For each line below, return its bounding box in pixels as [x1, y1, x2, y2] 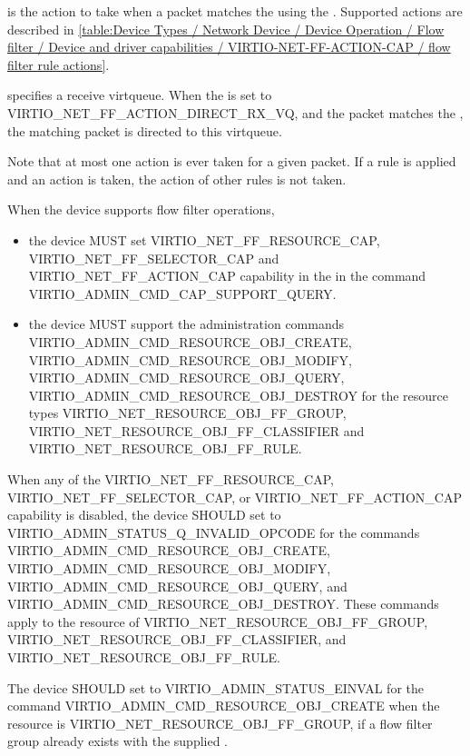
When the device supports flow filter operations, [7, 200, 275, 219]
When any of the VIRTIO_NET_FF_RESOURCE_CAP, [7, 470, 334, 489]
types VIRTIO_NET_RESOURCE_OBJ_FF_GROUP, [28, 403, 347, 423]
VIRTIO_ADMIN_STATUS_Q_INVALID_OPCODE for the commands [7, 522, 420, 542]
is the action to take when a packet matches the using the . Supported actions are [7, 2, 463, 20]
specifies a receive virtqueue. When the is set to [7, 85, 272, 104]
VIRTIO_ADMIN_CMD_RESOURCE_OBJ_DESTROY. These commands [7, 594, 439, 613]
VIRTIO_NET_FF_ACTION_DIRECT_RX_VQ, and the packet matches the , [7, 103, 464, 122]
